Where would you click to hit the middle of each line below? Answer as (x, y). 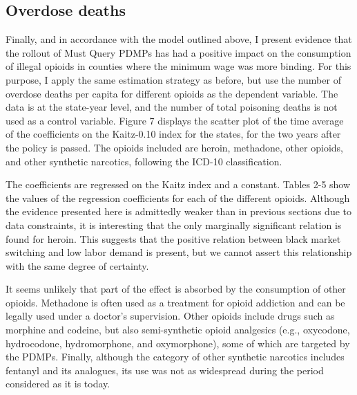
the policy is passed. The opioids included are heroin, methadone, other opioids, (174, 147)
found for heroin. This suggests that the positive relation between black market (173, 238)
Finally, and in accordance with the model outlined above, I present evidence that (179, 39)
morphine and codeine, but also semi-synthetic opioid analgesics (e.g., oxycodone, (178, 330)
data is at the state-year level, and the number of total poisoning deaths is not (172, 107)
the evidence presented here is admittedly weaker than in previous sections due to (179, 211)
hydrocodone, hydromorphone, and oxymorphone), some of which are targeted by (178, 343)
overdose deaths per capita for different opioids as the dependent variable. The (172, 93)
